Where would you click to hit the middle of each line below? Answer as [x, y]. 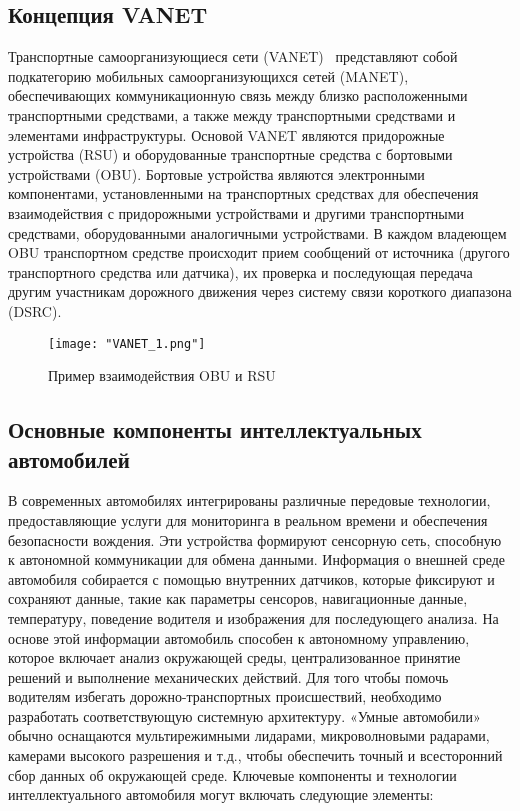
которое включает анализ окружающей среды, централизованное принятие [234, 657]
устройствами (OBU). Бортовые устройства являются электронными [216, 173]
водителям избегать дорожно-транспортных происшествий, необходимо [225, 696]
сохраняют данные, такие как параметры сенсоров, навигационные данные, [238, 598]
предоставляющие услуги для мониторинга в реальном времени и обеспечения [248, 519]
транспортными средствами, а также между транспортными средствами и [232, 114]
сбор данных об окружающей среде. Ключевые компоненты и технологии [232, 774]
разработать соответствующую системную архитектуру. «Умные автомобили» [244, 715]
